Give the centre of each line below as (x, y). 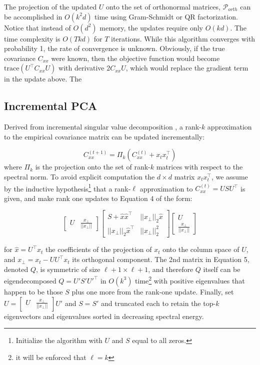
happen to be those (33, 291)
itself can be (222, 269)
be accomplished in (33, 16)
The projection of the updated (50, 6)
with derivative (81, 68)
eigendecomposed (30, 280)
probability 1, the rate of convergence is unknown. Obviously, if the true (114, 48)
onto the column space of (201, 249)
